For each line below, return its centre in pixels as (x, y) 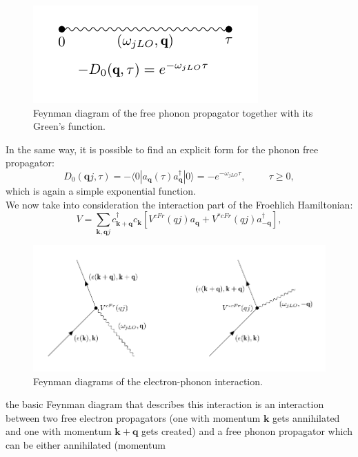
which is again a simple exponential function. (101, 190)
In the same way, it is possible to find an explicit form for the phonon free (162, 149)
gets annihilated (306, 417)
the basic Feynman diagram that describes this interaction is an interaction (165, 404)
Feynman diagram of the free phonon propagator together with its (173, 112)
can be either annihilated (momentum (86, 445)
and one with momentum (59, 431)
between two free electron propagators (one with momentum (133, 417)
